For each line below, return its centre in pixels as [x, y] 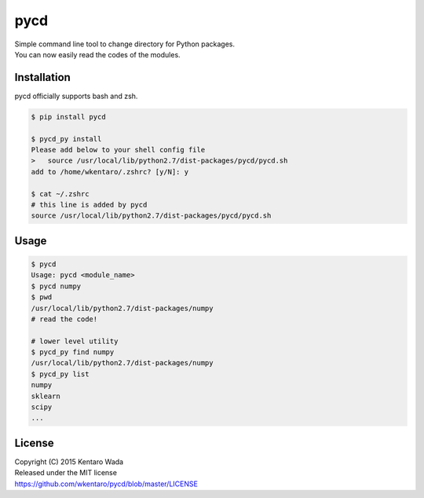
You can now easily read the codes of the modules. [97, 54]
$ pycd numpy [56, 286]
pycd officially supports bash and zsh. [76, 96]
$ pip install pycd [68, 117]
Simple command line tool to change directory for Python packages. [125, 44]
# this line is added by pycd [89, 205]
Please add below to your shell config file [118, 150]
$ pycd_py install [66, 139]
